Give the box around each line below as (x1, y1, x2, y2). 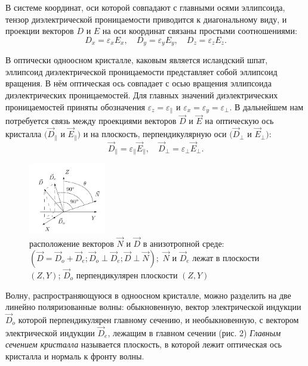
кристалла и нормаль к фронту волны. (5, 349, 144, 362)
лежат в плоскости (192, 251, 260, 263)
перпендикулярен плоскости (76, 268, 178, 281)
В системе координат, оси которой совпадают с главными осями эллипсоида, (5, 1, 285, 13)
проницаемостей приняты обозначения (5, 100, 145, 113)
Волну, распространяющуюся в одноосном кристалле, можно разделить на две (5, 289, 291, 301)
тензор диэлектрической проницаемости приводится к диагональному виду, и (5, 13, 287, 25)
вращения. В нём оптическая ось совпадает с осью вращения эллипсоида (5, 77, 272, 89)
